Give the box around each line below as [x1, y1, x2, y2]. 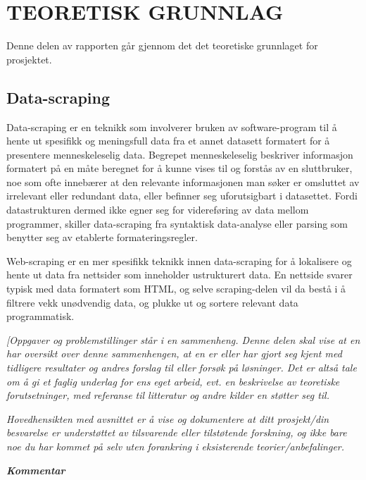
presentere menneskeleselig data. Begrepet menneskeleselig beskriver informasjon [6, 147, 353, 161]
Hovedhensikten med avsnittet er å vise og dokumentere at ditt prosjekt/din [6, 411, 329, 426]
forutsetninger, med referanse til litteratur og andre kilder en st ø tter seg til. [6, 388, 329, 402]
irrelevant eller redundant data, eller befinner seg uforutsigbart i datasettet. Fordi [6, 188, 358, 203]
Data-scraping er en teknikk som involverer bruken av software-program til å [6, 119, 337, 134]
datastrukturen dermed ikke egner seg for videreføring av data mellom [6, 202, 309, 217]
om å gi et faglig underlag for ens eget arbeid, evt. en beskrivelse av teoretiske [6, 374, 340, 388]
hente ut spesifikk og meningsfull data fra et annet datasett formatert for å [6, 133, 330, 148]
